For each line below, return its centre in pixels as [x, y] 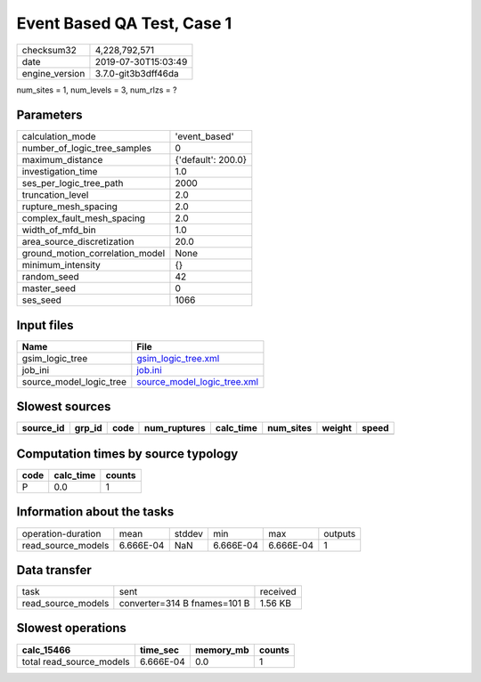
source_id [43, 428]
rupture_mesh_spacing [69, 207]
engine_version [53, 73]
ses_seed [42, 300]
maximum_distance [62, 160]
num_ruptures [175, 428]
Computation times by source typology [127, 454]
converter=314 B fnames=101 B [184, 604]
